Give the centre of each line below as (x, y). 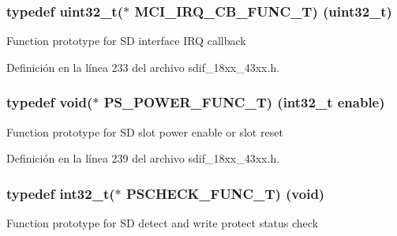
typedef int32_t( (61, 193)
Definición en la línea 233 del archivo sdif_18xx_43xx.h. (143, 67)
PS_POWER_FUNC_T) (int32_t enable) (244, 102)
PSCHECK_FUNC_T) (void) (225, 193)
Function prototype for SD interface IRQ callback (126, 41)
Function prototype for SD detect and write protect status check (163, 223)
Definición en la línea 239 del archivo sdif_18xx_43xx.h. (143, 158)
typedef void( (50, 102)
